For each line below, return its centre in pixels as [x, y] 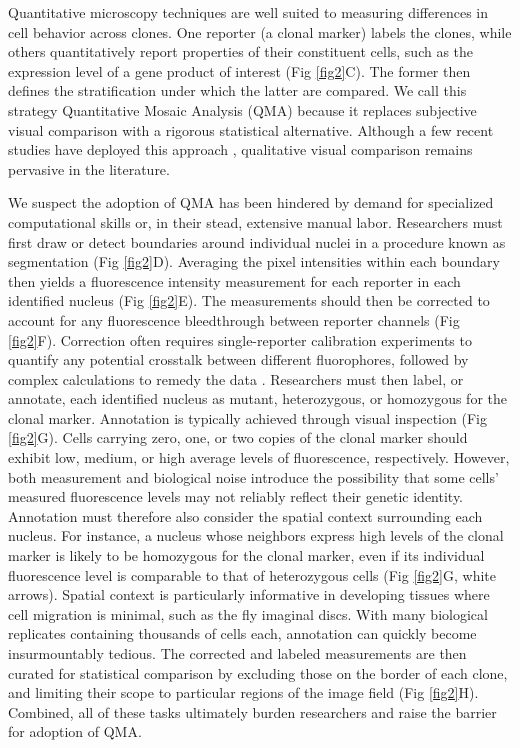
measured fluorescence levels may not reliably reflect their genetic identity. [235, 496]
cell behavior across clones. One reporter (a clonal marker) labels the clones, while [260, 31]
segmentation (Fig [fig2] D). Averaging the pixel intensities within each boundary [254, 261]
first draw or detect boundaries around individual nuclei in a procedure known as [257, 241]
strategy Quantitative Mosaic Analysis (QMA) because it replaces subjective [242, 109]
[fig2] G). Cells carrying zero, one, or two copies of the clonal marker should [238, 437]
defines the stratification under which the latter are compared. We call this [237, 90]
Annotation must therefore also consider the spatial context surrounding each [245, 515]
